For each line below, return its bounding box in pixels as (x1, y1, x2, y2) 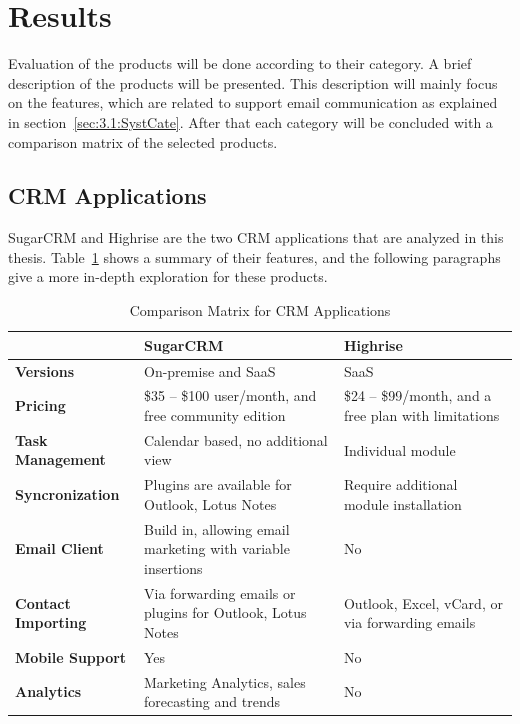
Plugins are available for (144, 474, 292, 495)
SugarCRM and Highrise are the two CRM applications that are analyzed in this (8, 227, 504, 248)
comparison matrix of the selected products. (8, 131, 278, 152)
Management (15, 449, 106, 470)
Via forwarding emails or (144, 582, 296, 603)
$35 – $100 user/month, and (144, 385, 317, 406)
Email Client (15, 538, 104, 559)
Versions (15, 360, 75, 381)
